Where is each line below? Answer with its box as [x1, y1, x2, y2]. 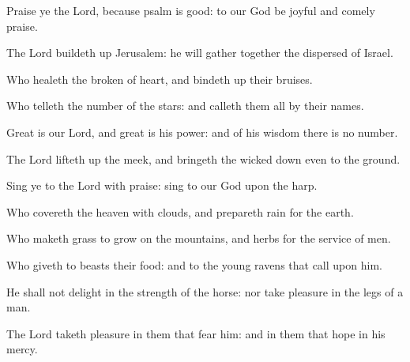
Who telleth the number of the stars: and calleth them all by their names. [6, 97, 364, 114]
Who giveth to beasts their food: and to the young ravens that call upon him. [6, 256, 382, 273]
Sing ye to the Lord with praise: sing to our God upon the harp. [6, 177, 318, 194]
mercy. [6, 341, 38, 357]
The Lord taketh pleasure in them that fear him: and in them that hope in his [6, 325, 386, 341]
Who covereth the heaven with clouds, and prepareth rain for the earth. [6, 203, 354, 220]
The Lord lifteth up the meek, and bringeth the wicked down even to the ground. [6, 150, 401, 167]
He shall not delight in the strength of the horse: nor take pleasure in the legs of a [6, 283, 404, 300]
